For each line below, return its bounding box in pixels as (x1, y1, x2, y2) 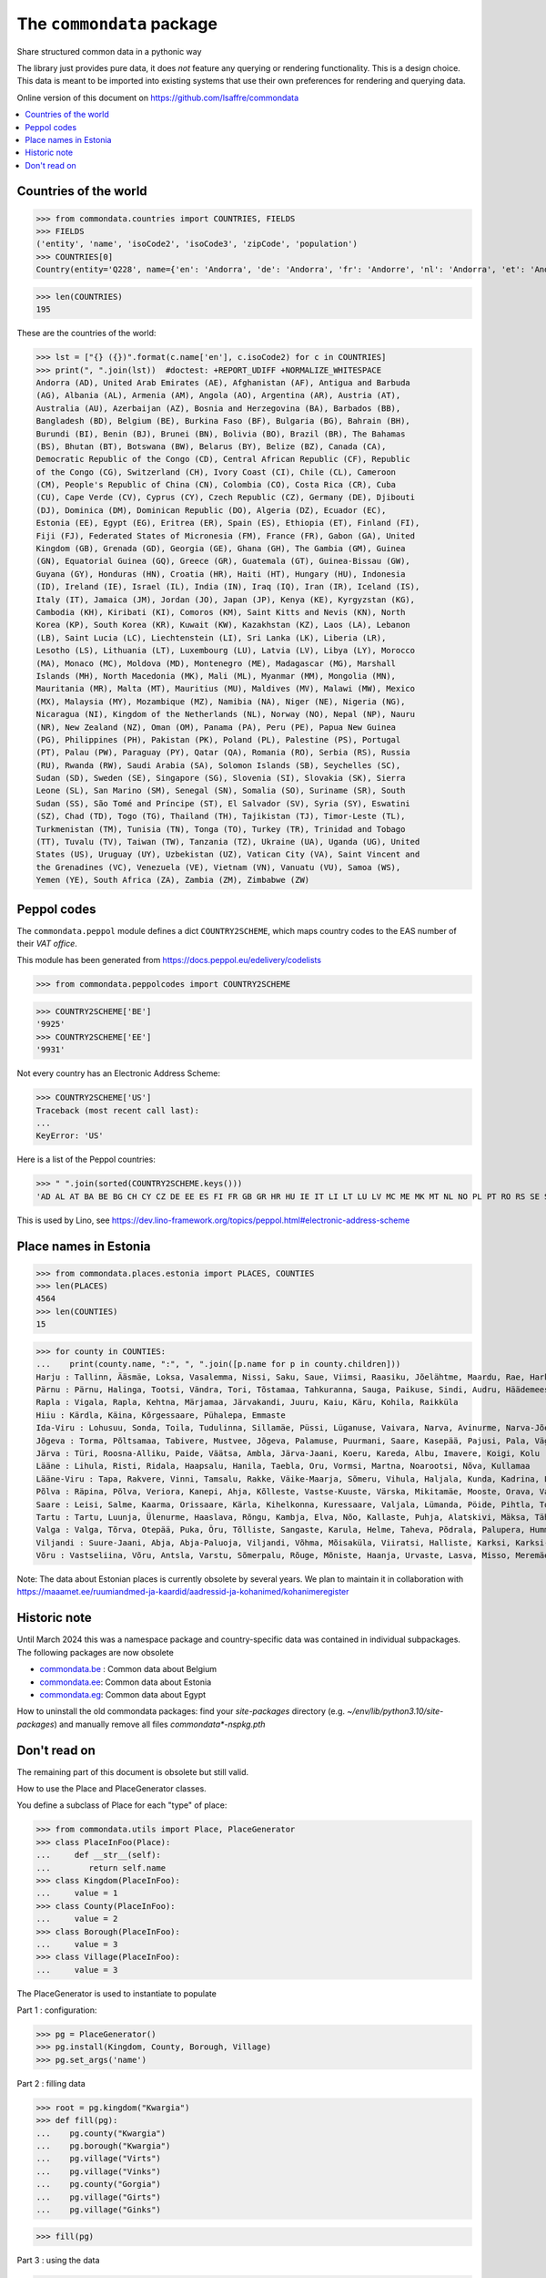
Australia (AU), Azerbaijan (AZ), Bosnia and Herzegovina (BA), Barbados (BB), (35, 403, 401, 414)
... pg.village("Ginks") (35, 2204, 161, 2214)
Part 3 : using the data (16, 2255, 100, 2266)
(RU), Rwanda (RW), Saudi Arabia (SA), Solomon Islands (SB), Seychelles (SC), (35, 760, 401, 770)
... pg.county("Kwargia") (35, 2128, 167, 2139)
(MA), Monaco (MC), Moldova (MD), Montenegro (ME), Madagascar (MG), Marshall (35, 658, 396, 669)
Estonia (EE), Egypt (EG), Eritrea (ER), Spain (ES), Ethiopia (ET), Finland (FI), (35, 518, 420, 528)
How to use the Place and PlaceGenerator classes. (16, 1783, 207, 1794)
